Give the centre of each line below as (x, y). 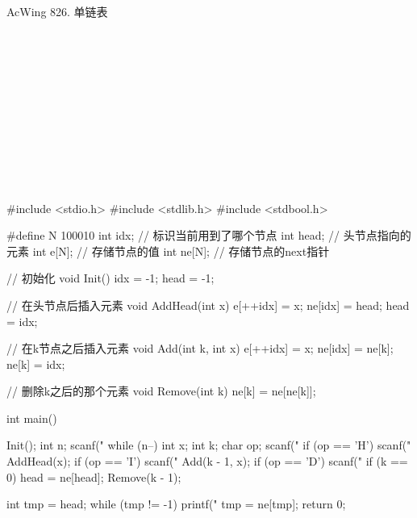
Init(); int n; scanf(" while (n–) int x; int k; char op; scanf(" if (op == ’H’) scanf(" (209, 445)
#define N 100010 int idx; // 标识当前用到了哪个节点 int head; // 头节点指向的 (209, 235)
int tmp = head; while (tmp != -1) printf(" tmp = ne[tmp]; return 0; (176, 504)
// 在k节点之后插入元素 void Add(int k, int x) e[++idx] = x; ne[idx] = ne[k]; (200, 348)
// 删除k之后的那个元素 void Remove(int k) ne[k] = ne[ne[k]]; (161, 391)
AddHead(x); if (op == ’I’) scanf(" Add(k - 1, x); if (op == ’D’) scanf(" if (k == (207, 461)
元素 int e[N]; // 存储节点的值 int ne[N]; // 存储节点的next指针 (168, 251)
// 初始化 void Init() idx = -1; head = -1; (111, 278)
